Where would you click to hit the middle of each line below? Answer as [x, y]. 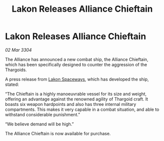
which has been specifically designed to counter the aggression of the [76, 64]
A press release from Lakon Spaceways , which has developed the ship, [77, 79]
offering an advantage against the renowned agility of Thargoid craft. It [77, 99]
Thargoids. [16, 70]
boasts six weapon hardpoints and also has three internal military [70, 104]
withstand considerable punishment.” [43, 114]
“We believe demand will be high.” [40, 124]
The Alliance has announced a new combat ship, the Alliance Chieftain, [77, 59]
